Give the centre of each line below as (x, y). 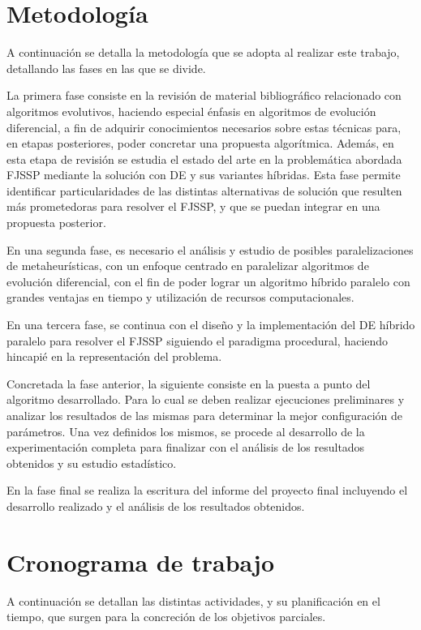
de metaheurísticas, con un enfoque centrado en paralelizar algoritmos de (188, 266)
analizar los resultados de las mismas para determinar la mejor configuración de (204, 415)
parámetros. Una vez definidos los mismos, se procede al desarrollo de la (186, 431)
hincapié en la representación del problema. (114, 356)
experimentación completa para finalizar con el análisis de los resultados (186, 447)
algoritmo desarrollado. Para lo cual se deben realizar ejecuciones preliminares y (206, 399)
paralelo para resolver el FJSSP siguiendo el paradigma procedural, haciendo (198, 340)
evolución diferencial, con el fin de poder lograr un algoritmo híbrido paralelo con (208, 281)
